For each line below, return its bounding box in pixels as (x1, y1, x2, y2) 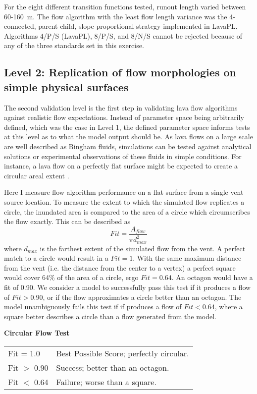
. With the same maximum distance (133, 253, 242, 263)
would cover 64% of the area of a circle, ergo (4, 272, 139, 282)
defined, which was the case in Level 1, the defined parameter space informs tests (4, 121, 250, 132)
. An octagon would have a (171, 272, 253, 282)
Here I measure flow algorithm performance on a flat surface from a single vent (4, 187, 244, 197)
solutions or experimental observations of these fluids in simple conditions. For (4, 151, 242, 161)
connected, (4, 21, 36, 31)
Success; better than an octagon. (56, 361, 169, 373)
